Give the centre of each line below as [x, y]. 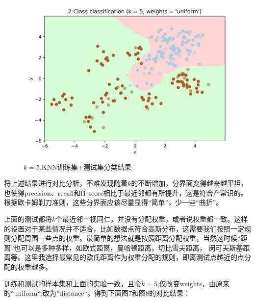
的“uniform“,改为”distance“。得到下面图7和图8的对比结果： [97, 293]
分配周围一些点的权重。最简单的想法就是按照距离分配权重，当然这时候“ [126, 238]
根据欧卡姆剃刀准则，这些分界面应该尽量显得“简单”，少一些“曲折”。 [114, 202]
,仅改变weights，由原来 [193, 283]
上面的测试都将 [28, 218]
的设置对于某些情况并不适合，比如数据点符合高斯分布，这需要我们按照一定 [124, 228]
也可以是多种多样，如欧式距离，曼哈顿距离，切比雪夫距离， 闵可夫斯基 [128, 247]
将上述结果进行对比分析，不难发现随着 [66, 183]
